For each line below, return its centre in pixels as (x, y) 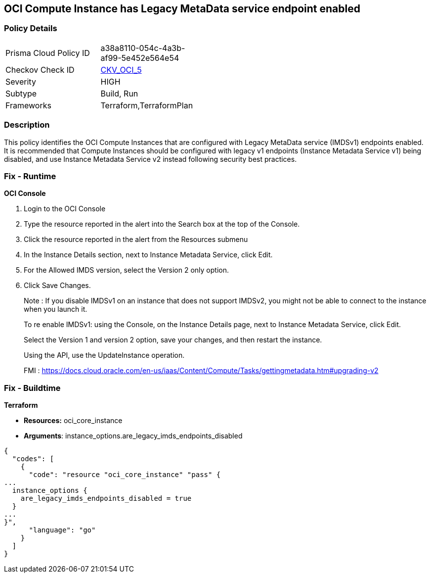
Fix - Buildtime (32, 388)
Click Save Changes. (57, 286)
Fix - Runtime (30, 176)
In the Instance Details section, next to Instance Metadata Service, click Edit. (148, 255)
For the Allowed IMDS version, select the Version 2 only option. (126, 270)
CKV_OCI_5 (121, 70)
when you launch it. (56, 309)
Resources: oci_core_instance (73, 421)
